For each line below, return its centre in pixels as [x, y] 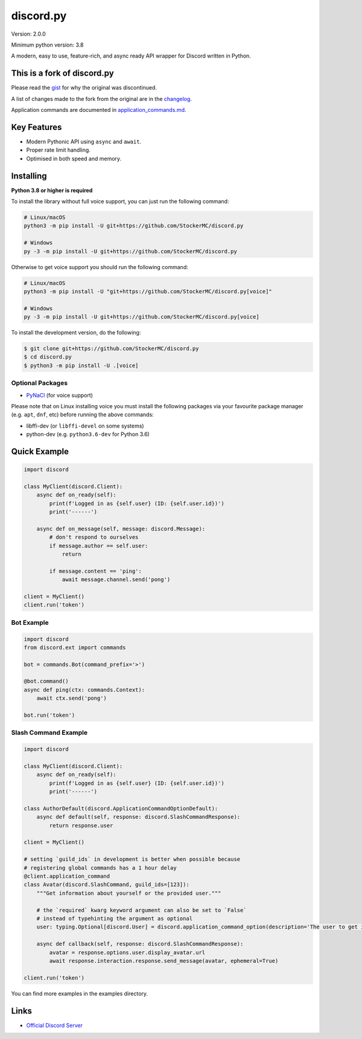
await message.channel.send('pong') [116, 580]
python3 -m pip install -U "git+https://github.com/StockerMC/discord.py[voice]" [148, 291]
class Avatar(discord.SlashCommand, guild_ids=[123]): [106, 885]
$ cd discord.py [48, 357]
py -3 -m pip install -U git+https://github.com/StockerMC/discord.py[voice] [141, 317]
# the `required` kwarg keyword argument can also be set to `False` [141, 910]
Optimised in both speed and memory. [74, 158]
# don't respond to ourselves [94, 537]
